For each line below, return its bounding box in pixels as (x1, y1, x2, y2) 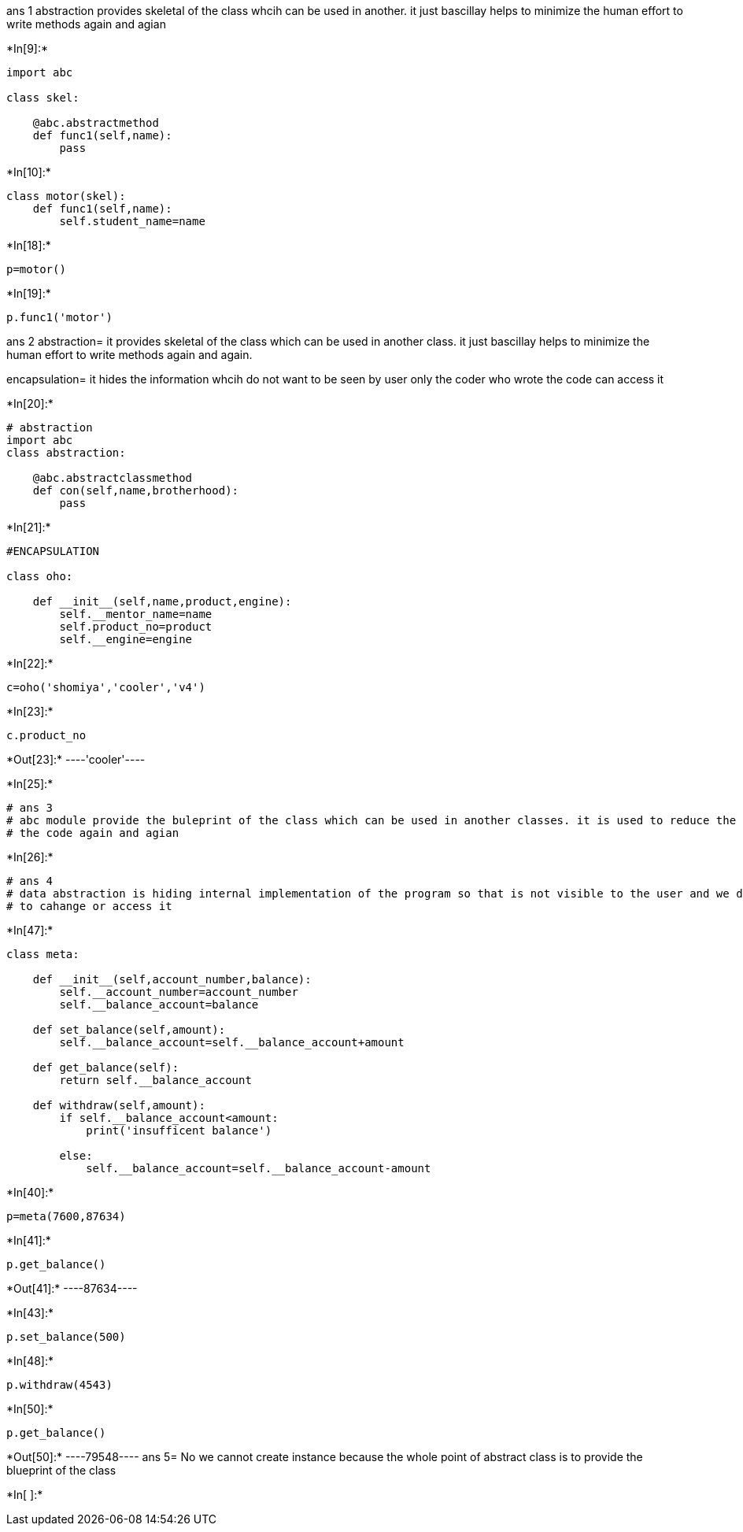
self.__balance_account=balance (59, 998, 259, 1011)
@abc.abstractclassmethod (32, 472, 193, 484)
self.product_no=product (59, 620, 213, 633)
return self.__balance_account (59, 1074, 252, 1086)
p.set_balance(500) (6, 1330, 126, 1343)
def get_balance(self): (32, 1061, 179, 1074)
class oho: (6, 570, 73, 583)
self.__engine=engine (59, 633, 193, 646)
